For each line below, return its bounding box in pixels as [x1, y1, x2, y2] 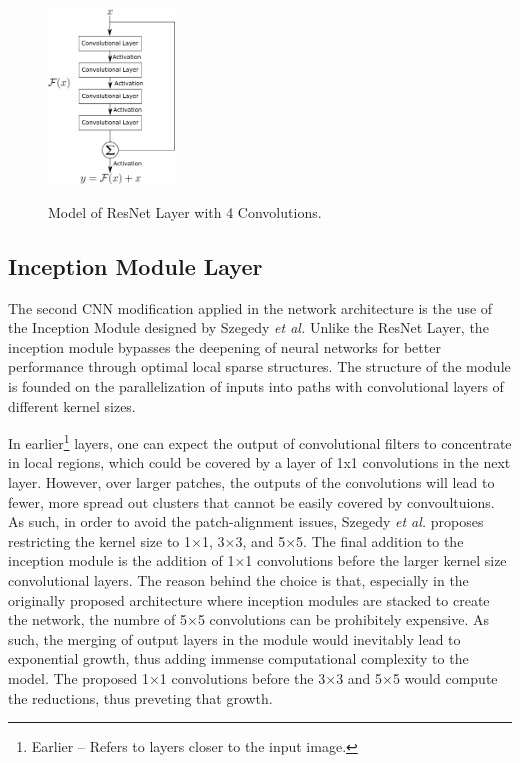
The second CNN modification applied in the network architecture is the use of [8, 297, 493, 318]
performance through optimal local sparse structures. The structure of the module [8, 356, 511, 377]
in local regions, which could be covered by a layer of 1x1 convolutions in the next [8, 452, 511, 473]
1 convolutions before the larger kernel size [245, 550, 507, 571]
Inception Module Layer [8, 250, 263, 281]
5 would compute [392, 668, 498, 688]
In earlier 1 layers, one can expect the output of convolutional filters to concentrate [8, 430, 512, 453]
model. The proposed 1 [8, 668, 149, 688]
